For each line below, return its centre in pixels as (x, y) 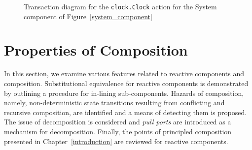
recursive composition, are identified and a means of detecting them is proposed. (126, 112)
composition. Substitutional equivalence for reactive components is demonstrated (126, 83)
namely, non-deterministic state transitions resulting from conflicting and (114, 103)
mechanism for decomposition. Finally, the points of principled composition (118, 131)
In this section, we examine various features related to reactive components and (124, 74)
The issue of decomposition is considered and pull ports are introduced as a (118, 122)
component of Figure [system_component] (88, 16)
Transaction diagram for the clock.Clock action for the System (120, 6)
